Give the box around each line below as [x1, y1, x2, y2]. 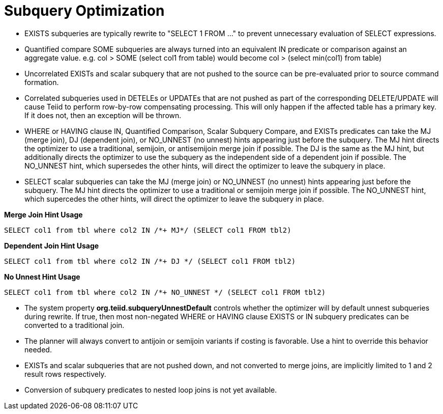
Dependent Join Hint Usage [4, 241, 99, 250]
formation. [24, 77, 59, 87]
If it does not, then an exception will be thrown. [24, 111, 182, 120]
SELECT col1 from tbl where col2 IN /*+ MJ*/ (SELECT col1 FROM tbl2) [4, 226, 291, 234]
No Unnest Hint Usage [4, 272, 80, 281]
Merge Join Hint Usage [4, 210, 83, 219]
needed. [24, 345, 52, 354]
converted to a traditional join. [24, 320, 125, 329]
